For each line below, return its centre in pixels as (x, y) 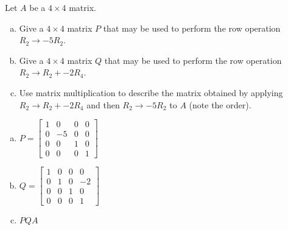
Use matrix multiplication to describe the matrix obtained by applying (151, 92)
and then (103, 104)
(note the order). (220, 104)
